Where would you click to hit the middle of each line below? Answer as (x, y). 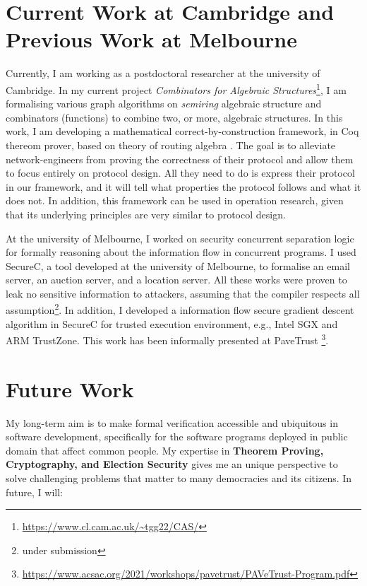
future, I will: (34, 492)
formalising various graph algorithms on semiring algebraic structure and (164, 104)
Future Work (70, 388)
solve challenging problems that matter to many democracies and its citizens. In (179, 478)
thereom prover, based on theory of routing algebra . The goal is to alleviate (171, 145)
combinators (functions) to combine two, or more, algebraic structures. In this (174, 117)
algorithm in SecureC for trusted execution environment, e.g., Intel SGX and (172, 323)
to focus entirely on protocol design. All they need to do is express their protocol (180, 173)
